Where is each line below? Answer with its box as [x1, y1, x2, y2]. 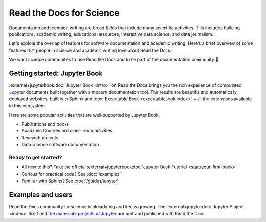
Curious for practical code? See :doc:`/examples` [21, 171, 121, 177]
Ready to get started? [9, 154, 62, 160]
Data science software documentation [21, 142, 99, 148]
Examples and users [9, 190, 73, 199]
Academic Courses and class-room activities [21, 128, 113, 134]
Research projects [21, 134, 59, 140]
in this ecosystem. [9, 103, 46, 109]
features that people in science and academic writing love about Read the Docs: [9, 47, 172, 53]
